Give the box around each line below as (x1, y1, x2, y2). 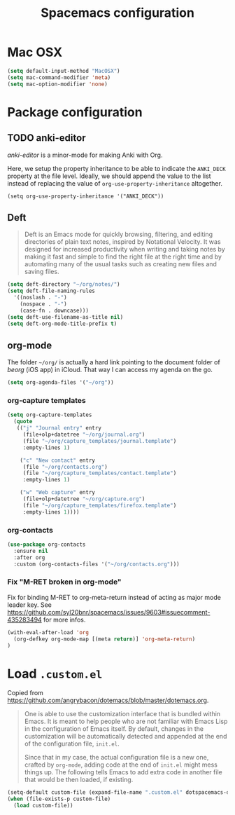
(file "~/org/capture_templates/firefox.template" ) (22, 502, 177, 509)
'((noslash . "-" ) (13, 294, 68, 301)
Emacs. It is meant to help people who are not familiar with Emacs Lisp (24, 717, 228, 726)
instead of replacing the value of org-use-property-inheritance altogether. (7, 179, 222, 187)
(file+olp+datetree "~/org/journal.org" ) (22, 431, 145, 439)
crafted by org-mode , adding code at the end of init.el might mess (24, 760, 218, 769)
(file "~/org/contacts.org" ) (22, 463, 108, 470)
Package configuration (7, 104, 143, 120)
